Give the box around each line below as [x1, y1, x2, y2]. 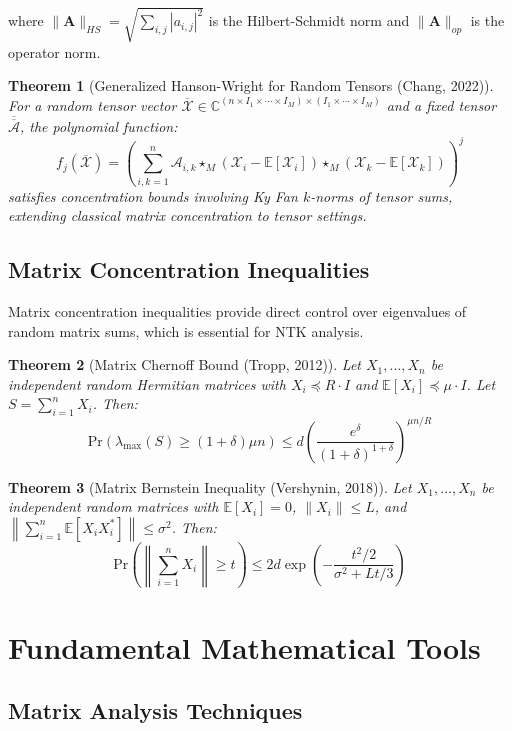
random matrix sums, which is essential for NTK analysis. [8, 320, 364, 341]
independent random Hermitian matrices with [8, 373, 286, 394]
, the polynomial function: [20, 115, 178, 136]
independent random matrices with [8, 496, 219, 517]
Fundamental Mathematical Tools [8, 626, 481, 667]
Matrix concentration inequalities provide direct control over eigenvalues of [8, 300, 467, 321]
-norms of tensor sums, [310, 185, 453, 206]
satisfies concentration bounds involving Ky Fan [8, 185, 298, 206]
